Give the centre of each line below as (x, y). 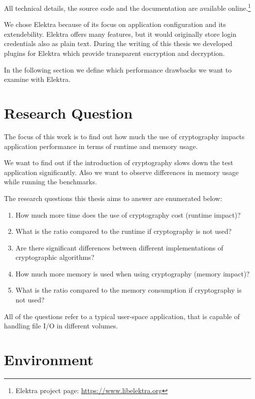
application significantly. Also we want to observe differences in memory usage (121, 172)
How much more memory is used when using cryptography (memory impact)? (132, 273)
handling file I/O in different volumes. (61, 326)
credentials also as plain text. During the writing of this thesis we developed (118, 43)
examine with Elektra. (37, 79)
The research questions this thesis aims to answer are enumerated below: (113, 198)
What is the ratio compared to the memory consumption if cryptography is (128, 290)
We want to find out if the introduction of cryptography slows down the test (119, 162)
